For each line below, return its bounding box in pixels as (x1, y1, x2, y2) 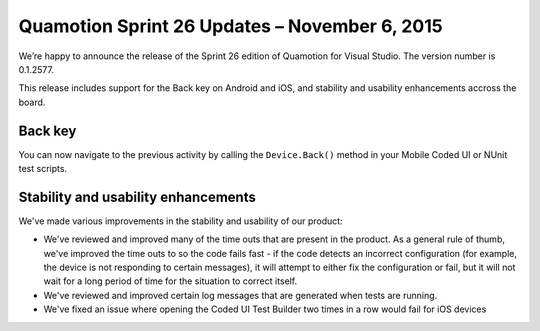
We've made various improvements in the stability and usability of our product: (18, 215, 344, 227)
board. (18, 96, 46, 108)
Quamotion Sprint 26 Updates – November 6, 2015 (18, 15, 444, 37)
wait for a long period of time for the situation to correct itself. (43, 275, 298, 287)
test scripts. (18, 163, 68, 175)
